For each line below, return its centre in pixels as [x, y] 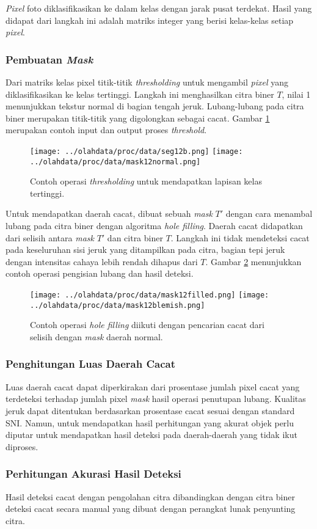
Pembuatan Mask [49, 59]
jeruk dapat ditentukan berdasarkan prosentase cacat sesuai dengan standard [150, 410]
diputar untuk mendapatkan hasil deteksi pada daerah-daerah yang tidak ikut [151, 435]
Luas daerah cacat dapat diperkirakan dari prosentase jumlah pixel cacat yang [153, 386]
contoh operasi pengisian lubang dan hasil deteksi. [100, 273]
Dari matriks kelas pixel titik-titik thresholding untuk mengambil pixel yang [147, 82]
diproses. [22, 446]
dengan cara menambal [269, 213]
